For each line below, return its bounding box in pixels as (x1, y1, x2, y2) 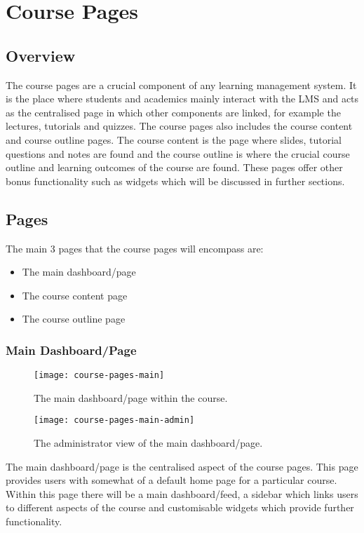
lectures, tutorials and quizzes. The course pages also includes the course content (6, 119, 353, 133)
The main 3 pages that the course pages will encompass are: (6, 241, 264, 255)
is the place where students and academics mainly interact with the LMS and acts (6, 91, 359, 106)
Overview (6, 44, 76, 66)
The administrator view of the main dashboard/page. (34, 436, 263, 450)
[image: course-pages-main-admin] (34, 415, 195, 426)
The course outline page (22, 311, 126, 326)
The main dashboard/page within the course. (34, 390, 228, 405)
